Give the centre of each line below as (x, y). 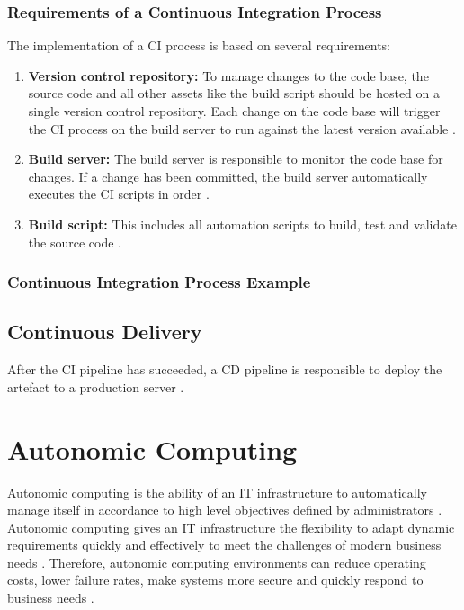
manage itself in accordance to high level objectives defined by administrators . (225, 510)
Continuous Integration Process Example (159, 282)
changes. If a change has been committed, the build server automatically (228, 176)
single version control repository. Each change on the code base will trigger (234, 111)
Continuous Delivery (105, 332)
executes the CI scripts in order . (119, 194)
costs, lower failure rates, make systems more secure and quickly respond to (215, 580)
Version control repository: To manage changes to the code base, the (228, 75)
